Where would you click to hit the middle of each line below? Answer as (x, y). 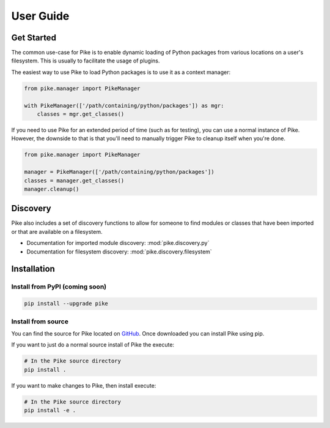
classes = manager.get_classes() (74, 180)
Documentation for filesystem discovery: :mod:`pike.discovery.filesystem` (119, 252)
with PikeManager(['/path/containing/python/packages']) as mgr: (124, 105)
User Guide (40, 16)
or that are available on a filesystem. (57, 231)
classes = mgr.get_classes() (81, 114)
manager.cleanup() (52, 189)
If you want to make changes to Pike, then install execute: (84, 385)
